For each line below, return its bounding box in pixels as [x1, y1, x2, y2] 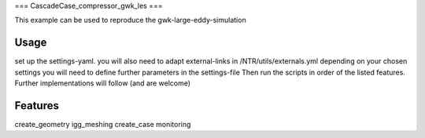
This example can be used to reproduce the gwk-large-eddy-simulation [14, 16, 247, 25]
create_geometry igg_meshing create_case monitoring [14, 119, 191, 129]
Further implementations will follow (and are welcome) [14, 78, 191, 88]
